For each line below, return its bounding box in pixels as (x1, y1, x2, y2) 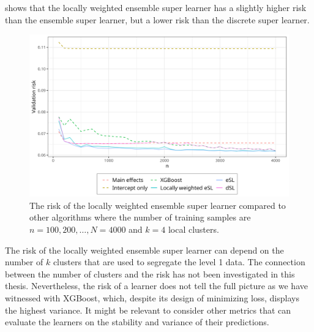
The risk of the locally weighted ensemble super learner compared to (29, 198, 286, 211)
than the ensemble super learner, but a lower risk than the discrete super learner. (5, 13, 310, 26)
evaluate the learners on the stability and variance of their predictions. (5, 315, 269, 328)
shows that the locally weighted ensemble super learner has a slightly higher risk (5, 1, 307, 13)
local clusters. (168, 222, 219, 235)
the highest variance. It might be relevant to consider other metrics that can (5, 303, 291, 316)
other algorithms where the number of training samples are (29, 211, 251, 224)
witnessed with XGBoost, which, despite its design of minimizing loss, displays (5, 291, 299, 304)
